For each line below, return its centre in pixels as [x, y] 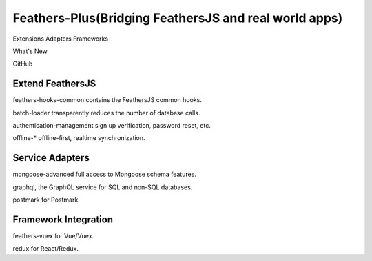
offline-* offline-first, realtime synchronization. [79, 138]
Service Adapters [51, 158]
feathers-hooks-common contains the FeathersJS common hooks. [107, 100]
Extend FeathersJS [54, 84]
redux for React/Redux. [46, 249]
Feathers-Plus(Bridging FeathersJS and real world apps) [178, 18]
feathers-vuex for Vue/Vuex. [53, 236]
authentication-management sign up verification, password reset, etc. [112, 126]
